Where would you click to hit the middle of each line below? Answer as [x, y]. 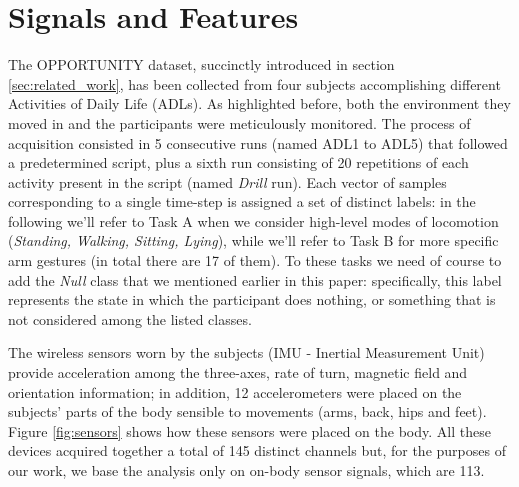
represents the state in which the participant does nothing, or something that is [252, 299]
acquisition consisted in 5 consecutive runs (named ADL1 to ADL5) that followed [258, 142]
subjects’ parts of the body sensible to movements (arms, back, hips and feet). [247, 411]
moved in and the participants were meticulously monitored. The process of [239, 122]
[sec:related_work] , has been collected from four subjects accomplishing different [254, 83]
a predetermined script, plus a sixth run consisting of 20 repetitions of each [238, 162]
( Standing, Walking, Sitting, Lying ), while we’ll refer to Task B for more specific [253, 240]
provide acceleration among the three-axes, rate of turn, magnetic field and [238, 372]
